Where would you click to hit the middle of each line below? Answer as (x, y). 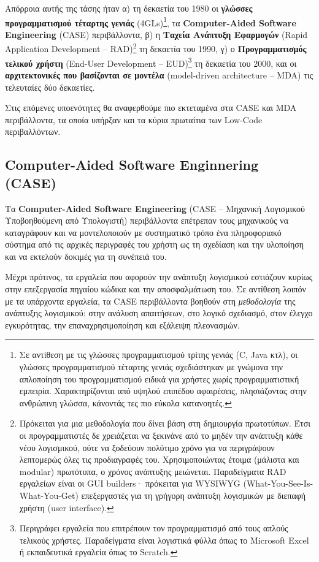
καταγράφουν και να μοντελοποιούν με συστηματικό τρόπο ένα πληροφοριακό (143, 232)
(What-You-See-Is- (278, 483)
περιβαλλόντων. (33, 131)
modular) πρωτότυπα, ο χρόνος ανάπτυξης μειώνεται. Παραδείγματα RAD (153, 471)
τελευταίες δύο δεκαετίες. (50, 87)
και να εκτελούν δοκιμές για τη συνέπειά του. (86, 256)
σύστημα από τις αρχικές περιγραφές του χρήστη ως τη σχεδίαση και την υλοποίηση (155, 244)
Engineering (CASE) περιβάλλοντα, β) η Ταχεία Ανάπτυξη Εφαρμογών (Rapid (156, 34)
